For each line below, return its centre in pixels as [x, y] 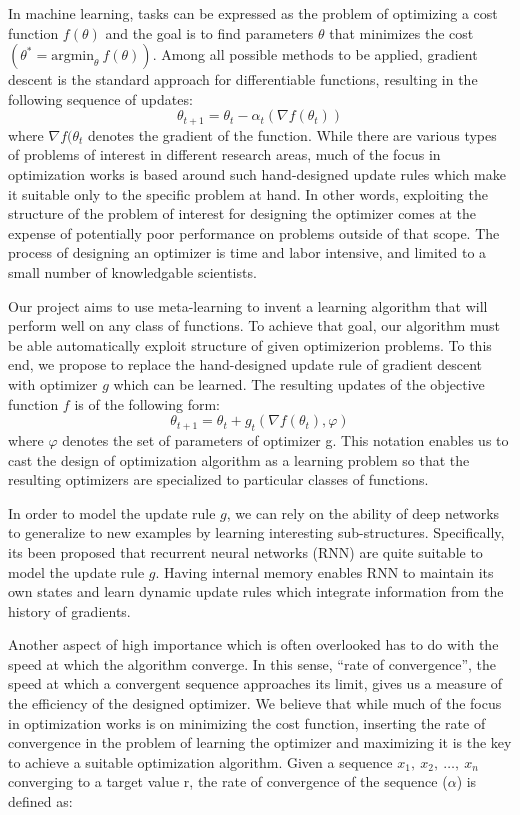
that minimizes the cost [401, 32]
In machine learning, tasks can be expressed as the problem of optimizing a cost [253, 13]
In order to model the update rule [112, 512]
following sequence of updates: [100, 98]
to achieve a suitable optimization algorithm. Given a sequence [200, 761]
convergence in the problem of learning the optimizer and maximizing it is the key [260, 742]
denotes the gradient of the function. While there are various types [292, 134]
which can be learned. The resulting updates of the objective [299, 383]
